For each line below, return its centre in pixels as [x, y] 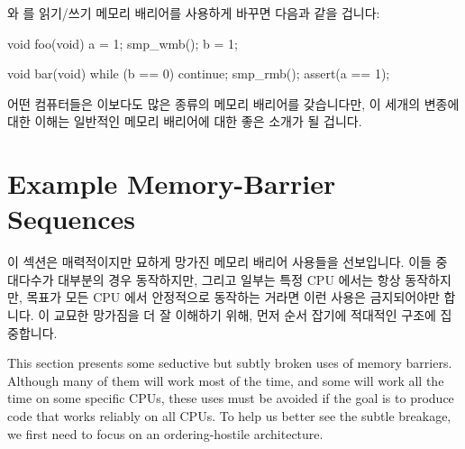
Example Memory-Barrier [172, 183]
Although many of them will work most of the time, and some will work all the [226, 380]
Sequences [71, 219]
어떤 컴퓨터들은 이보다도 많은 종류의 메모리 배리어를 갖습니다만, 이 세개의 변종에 [233, 103]
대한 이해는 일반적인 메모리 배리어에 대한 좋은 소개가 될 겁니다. [185, 121]
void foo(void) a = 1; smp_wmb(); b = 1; [123, 43]
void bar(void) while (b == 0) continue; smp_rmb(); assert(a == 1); [199, 73]
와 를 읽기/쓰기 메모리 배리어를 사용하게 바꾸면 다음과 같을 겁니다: [194, 13]
